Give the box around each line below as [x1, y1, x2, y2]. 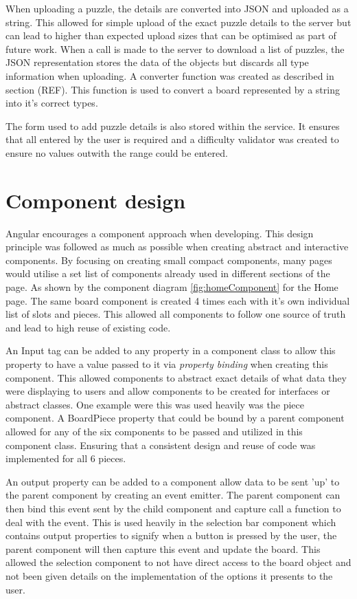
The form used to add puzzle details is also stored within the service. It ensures [5, 118, 340, 133]
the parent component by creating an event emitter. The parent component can [5, 488, 341, 502]
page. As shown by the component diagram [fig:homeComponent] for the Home [5, 280, 338, 294]
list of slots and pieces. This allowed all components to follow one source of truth [5, 307, 346, 321]
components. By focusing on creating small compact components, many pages [5, 252, 332, 267]
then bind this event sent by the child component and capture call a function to [5, 501, 341, 515]
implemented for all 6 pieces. [5, 451, 126, 466]
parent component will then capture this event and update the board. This [5, 541, 321, 556]
